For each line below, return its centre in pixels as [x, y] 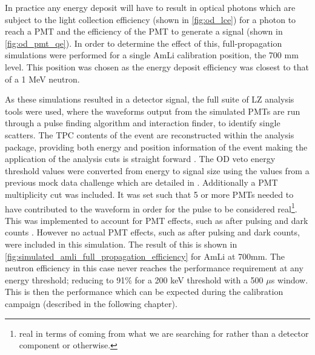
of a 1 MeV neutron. [42, 79]
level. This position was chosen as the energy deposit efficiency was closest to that [157, 66]
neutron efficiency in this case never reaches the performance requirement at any [154, 268]
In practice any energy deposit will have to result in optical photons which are [150, 7]
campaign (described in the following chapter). [91, 303]
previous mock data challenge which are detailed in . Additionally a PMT [141, 182]
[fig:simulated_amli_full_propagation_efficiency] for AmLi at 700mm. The [145, 256]
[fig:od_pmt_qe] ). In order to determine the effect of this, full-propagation [144, 43]
